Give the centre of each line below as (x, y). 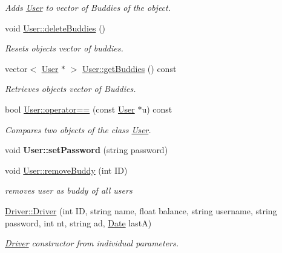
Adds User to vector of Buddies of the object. (88, 7)
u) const (157, 109)
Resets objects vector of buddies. (64, 48)
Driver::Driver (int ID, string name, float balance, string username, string (141, 210)
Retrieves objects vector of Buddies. (70, 89)
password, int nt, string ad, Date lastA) (78, 222)
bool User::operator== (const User (70, 109)
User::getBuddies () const (130, 68)
